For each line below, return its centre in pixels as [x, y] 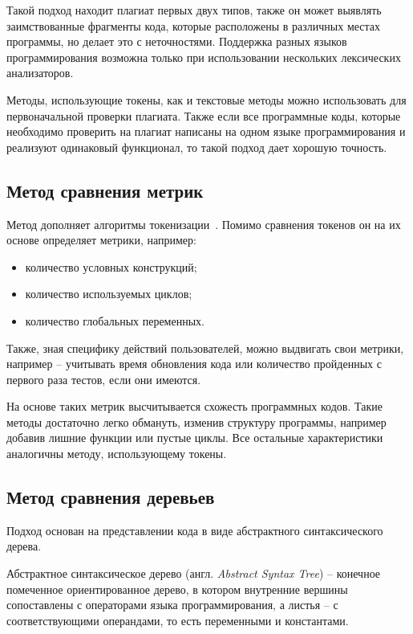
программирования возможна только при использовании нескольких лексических [204, 57]
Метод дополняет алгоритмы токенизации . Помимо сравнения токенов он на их [204, 224]
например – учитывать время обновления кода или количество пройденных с [194, 364]
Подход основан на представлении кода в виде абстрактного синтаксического [195, 530]
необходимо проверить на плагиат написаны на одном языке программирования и [206, 131]
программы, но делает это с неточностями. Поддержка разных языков [177, 41]
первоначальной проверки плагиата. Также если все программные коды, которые [204, 115]
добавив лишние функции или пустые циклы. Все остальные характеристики [195, 438]
